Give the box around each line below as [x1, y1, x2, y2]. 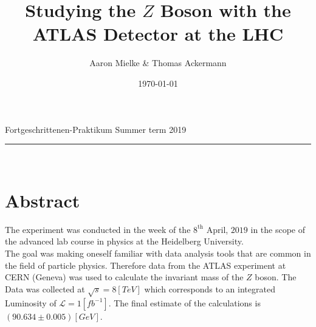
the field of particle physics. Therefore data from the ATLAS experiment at [5, 258, 286, 271]
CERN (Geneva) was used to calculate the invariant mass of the [5, 271, 244, 283]
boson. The [255, 271, 297, 283]
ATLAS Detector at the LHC [32, 21, 284, 46]
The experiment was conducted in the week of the [5, 223, 191, 235]
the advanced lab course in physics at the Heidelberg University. [5, 235, 244, 248]
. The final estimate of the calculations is [108, 296, 261, 309]
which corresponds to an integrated [144, 282, 275, 295]
